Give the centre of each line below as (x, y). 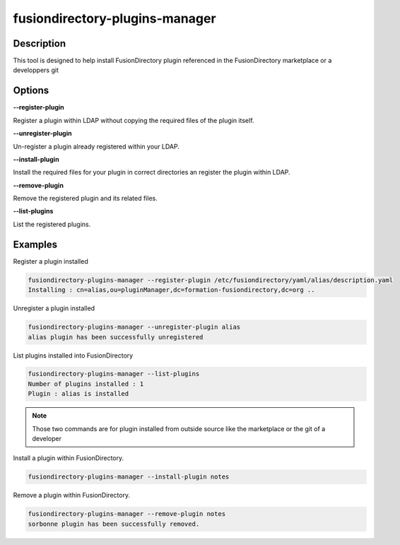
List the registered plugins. (52, 224)
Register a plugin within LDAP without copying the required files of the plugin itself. (134, 120)
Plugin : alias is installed (78, 394)
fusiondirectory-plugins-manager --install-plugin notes (129, 477)
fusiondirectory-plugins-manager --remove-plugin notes (127, 514)
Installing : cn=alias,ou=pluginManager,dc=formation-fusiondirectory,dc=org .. (171, 290)
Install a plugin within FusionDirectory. (69, 458)
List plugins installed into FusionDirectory (73, 355)
